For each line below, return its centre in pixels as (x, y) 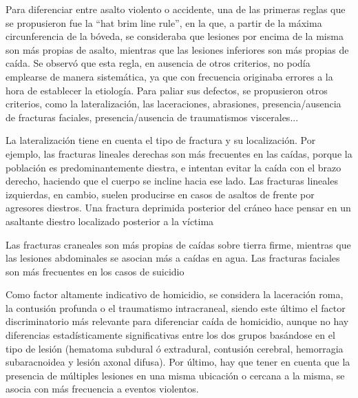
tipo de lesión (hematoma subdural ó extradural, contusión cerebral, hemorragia (175, 348)
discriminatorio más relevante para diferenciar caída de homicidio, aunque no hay (177, 321)
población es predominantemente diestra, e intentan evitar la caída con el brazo (173, 167)
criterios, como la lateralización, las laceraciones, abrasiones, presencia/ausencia (173, 104)
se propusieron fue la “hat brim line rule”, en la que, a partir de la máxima (164, 22)
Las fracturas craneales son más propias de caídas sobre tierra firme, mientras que (178, 244)
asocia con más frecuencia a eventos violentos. (102, 389)
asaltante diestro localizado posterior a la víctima (110, 221)
